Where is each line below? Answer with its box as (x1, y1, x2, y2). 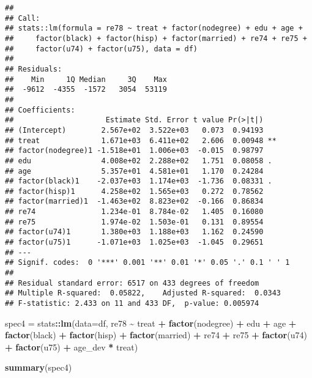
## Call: (5, 13, 40, 23)
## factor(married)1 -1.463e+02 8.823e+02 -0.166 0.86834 (5, 197, 264, 206)
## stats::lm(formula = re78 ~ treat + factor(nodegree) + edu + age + (5, 24, 303, 33)
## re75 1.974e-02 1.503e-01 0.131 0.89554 (5, 217, 264, 226)
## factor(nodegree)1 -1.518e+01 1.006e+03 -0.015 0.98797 (5, 146, 264, 155)
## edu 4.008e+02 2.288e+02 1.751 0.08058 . (5, 156, 272, 165)
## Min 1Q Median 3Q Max (5, 75, 167, 84)
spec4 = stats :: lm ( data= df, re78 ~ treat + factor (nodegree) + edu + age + (5, 316, 297, 329)
